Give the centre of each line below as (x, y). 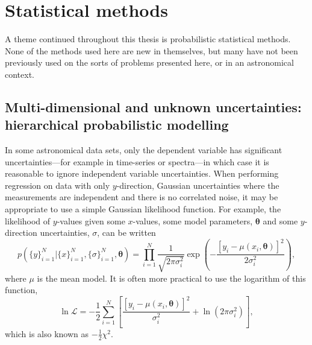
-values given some (91, 220)
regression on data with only (58, 185)
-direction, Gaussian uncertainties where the (198, 185)
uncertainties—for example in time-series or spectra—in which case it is (137, 161)
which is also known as (47, 333)
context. (20, 74)
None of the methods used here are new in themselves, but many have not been (151, 50)
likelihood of (28, 220)
